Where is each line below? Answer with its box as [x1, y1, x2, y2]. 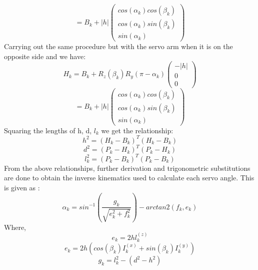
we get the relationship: [101, 125, 173, 135]
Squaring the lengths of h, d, [4, 125, 92, 135]
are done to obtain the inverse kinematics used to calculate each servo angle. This [4, 172, 254, 183]
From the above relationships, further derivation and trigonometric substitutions [4, 162, 250, 173]
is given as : [4, 182, 40, 192]
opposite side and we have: [4, 51, 86, 61]
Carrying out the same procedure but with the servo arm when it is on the [4, 41, 233, 52]
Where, [4, 221, 26, 232]
